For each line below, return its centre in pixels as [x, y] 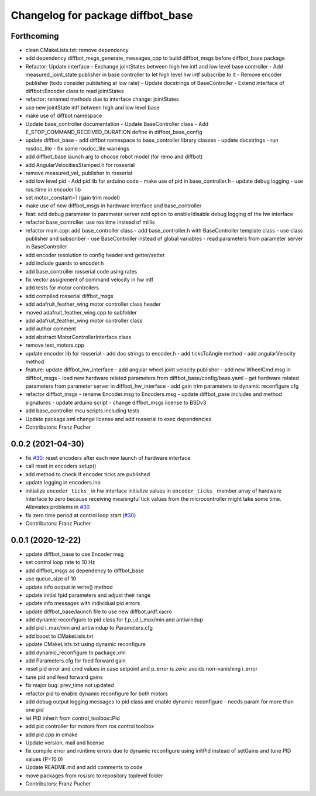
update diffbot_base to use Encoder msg [75, 554]
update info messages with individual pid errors [83, 603]
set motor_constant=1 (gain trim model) [73, 198]
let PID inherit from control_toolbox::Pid [73, 718]
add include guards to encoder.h [65, 263]
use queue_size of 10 [51, 579]
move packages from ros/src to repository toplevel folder [94, 775]
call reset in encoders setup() [61, 466]
